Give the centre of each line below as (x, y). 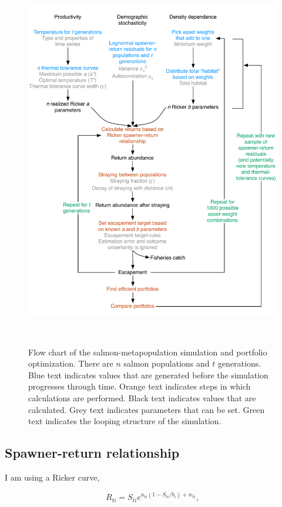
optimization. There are (71, 363)
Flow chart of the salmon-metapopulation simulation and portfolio (148, 352)
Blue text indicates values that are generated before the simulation (148, 375)
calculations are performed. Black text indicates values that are (142, 397)
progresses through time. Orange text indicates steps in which (140, 386)
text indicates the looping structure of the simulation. (125, 421)
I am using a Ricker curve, (52, 477)
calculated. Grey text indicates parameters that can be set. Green (147, 409)
